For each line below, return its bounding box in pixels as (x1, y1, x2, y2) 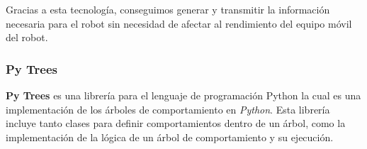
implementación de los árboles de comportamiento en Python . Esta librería (6, 101, 330, 116)
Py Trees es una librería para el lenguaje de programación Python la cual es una (6, 88, 361, 102)
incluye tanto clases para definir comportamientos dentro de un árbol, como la (6, 116, 346, 131)
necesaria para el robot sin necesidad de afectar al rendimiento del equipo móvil (6, 16, 352, 31)
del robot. (6, 30, 48, 45)
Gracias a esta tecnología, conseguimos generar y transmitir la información (6, 2, 330, 16)
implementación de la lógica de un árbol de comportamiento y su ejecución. (6, 129, 334, 144)
